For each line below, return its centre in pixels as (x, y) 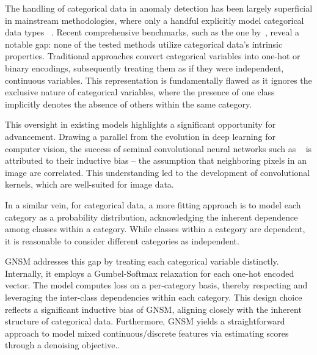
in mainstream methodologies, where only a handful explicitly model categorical (155, 20)
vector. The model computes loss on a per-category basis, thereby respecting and (156, 285)
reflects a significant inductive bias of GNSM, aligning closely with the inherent (153, 309)
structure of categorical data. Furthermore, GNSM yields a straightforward (145, 321)
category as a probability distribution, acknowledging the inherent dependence (151, 217)
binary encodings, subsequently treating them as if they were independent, (144, 68)
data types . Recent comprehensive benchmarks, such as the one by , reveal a (152, 32)
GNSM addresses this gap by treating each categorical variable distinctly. (142, 261)
